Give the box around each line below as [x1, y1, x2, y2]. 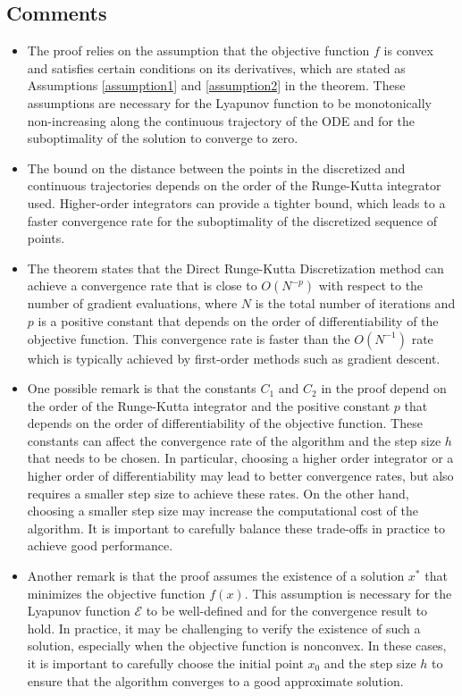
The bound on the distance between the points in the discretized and [27, 158, 406, 177]
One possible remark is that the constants [27, 379, 256, 398]
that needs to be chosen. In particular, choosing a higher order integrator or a [27, 449, 454, 467]
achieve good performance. [27, 536, 173, 555]
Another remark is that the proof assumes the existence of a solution [27, 566, 405, 585]
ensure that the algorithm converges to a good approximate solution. [27, 671, 404, 690]
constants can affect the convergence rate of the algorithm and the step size [27, 431, 441, 449]
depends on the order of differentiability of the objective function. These [27, 414, 423, 432]
